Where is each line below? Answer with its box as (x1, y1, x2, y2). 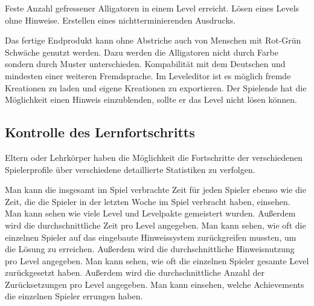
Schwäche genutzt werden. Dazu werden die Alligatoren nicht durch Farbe (5, 45, 278, 58)
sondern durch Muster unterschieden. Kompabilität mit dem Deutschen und (5, 57, 286, 70)
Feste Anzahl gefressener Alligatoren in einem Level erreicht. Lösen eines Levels (5, 2, 300, 14)
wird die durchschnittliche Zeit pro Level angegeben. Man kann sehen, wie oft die (5, 218, 306, 231)
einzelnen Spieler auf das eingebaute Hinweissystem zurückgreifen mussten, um (5, 230, 296, 243)
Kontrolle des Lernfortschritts (5, 123, 195, 142)
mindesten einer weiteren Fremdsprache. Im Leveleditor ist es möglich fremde (5, 69, 291, 82)
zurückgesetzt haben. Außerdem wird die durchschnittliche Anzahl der (5, 266, 265, 279)
